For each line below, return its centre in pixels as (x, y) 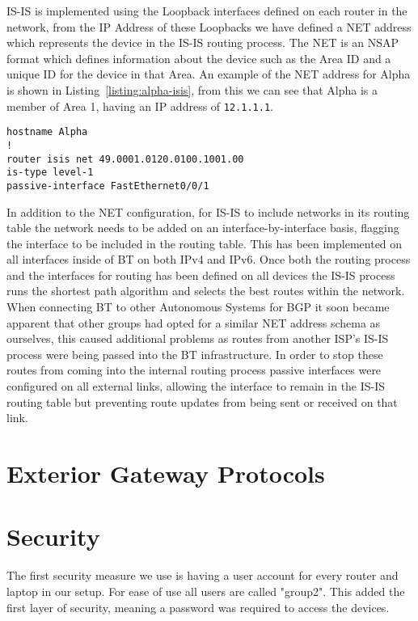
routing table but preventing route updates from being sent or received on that (202, 401)
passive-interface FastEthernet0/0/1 (108, 186)
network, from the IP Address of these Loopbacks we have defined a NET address (209, 26)
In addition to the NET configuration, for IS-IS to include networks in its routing (208, 211)
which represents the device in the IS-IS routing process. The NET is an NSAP (203, 42)
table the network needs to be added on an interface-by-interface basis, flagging (203, 228)
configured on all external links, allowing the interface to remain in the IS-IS (196, 386)
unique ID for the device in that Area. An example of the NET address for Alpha (209, 74)
